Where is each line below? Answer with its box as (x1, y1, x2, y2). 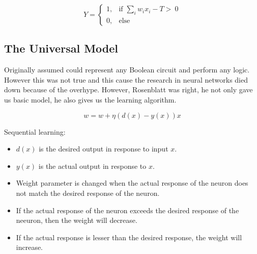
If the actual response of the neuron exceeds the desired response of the (16, 205, 239, 215)
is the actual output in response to (38, 160, 147, 171)
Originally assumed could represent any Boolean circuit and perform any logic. (4, 64, 250, 75)
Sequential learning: (4, 126, 66, 137)
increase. (16, 242, 43, 252)
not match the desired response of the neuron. (16, 187, 160, 198)
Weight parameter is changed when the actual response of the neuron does (16, 177, 248, 188)
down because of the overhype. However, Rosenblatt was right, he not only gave (4, 84, 253, 95)
